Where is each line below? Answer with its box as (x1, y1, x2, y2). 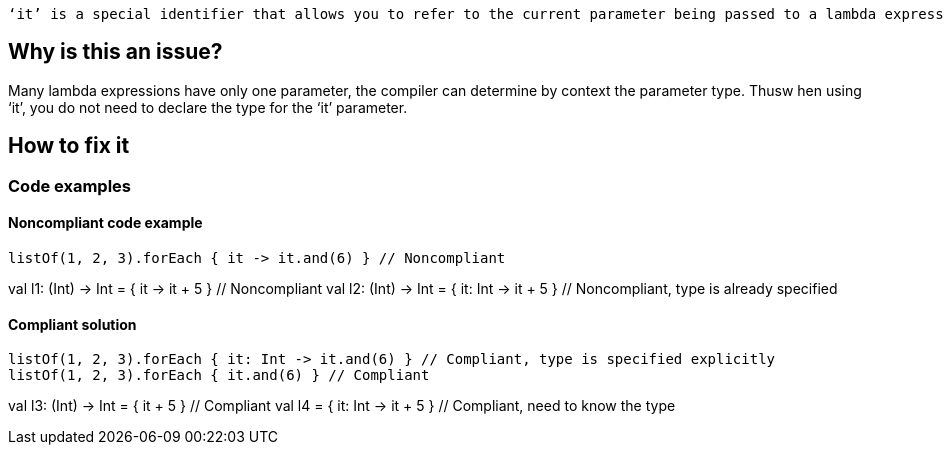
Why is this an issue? (8, 39, 223, 65)
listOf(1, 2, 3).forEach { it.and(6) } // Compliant (8, 367, 430, 384)
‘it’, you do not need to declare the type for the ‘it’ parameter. (8, 98, 408, 116)
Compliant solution (8, 315, 137, 333)
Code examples (8, 175, 132, 196)
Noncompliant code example (8, 214, 203, 232)
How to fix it (8, 133, 130, 159)
